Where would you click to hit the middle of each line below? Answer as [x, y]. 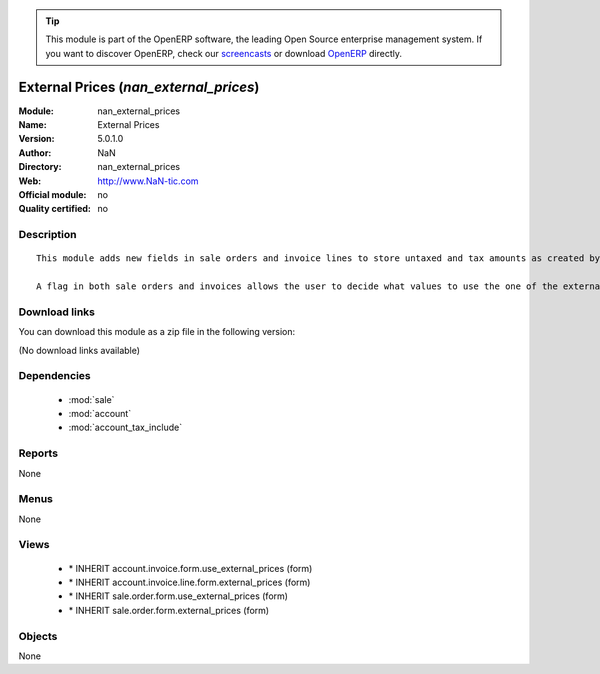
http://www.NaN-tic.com [148, 181]
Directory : [40, 167]
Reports [38, 453]
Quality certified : [55, 209]
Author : [35, 152]
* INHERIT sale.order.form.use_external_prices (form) [178, 596]
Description [47, 235]
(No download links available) [79, 350]
